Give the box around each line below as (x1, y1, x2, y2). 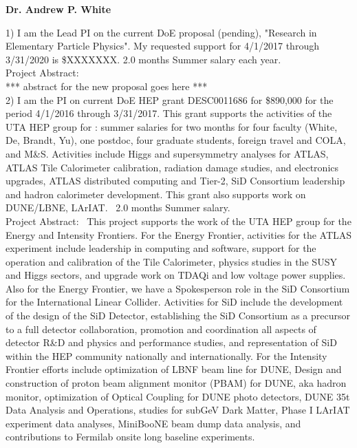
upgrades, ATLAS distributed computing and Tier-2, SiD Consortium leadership (6, 173, 345, 188)
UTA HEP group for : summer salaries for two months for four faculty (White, (6, 119, 338, 134)
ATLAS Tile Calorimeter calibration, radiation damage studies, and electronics (6, 160, 339, 174)
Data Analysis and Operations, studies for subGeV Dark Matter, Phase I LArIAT (6, 403, 350, 417)
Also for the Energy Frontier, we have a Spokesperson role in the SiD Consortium (6, 281, 350, 295)
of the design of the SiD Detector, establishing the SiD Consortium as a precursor (6, 308, 350, 323)
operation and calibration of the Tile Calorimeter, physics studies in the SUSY (6, 254, 337, 268)
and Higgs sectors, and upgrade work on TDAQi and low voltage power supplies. (6, 268, 346, 282)
